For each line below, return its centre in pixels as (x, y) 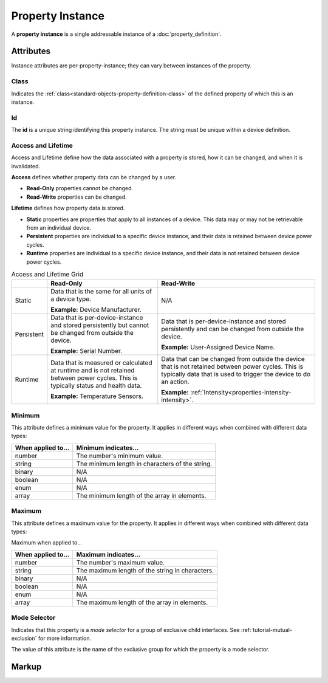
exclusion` (24, 638)
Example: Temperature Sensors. (97, 396)
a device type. (71, 299)
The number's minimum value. (120, 456)
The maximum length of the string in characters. (145, 570)
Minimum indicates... (108, 448)
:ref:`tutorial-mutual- (267, 630)
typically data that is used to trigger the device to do (236, 374)
